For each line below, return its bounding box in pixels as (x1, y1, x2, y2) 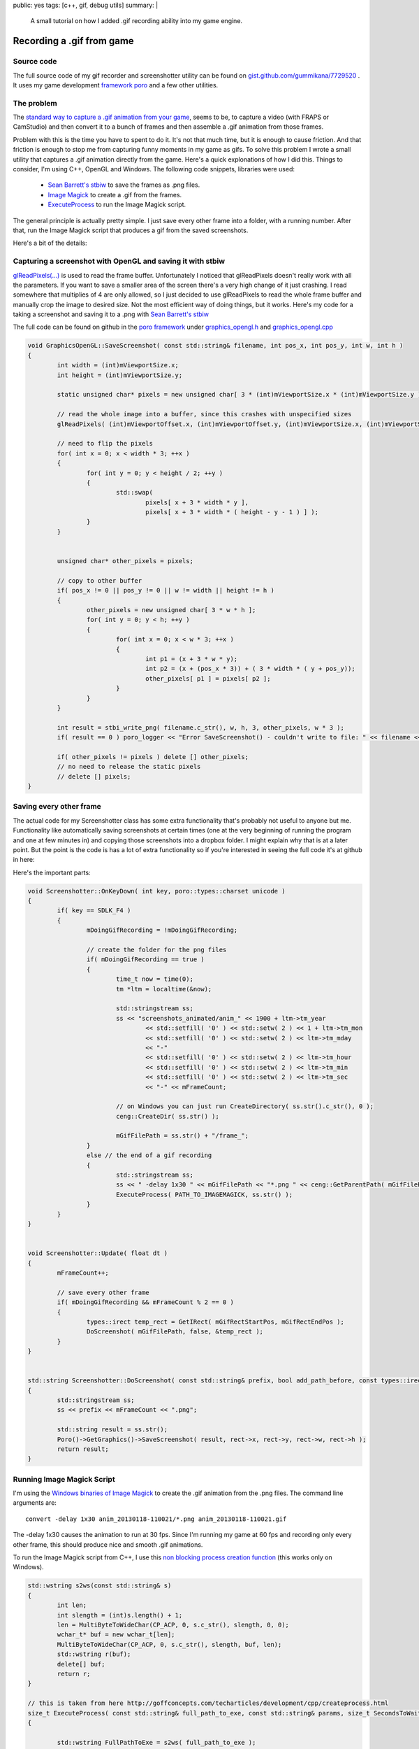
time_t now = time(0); (115, 975, 193, 983)
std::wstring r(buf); (57, 1650, 131, 1658)
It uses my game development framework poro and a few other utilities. (13, 80, 219, 89)
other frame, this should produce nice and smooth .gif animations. (13, 1540, 203, 1549)
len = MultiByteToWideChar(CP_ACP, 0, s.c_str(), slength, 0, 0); (57, 1620, 290, 1629)
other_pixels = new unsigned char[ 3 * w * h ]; (86, 606, 256, 614)
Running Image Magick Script (13, 1474, 115, 1484)
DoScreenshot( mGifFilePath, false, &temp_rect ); (86, 1328, 264, 1336)
